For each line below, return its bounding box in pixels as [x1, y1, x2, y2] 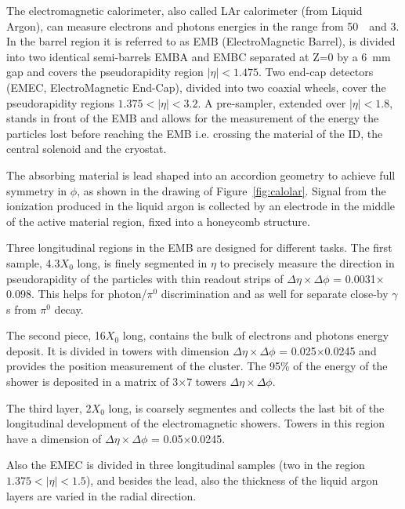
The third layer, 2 [6, 399, 92, 416]
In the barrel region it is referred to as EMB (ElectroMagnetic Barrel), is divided [6, 33, 396, 49]
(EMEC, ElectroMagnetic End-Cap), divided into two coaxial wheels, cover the [6, 78, 386, 95]
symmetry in [6, 182, 67, 198]
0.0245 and [324, 342, 377, 358]
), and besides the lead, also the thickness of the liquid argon [85, 472, 378, 489]
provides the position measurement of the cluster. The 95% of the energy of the [6, 358, 388, 374]
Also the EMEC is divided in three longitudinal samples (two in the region [6, 456, 365, 473]
